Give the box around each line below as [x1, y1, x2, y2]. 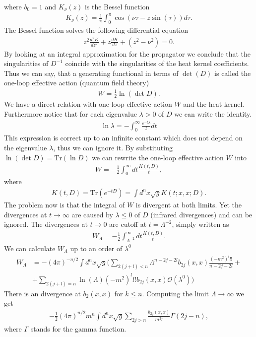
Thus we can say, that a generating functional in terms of [4, 67, 179, 78]
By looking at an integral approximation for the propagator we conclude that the [4, 48, 251, 59]
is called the [214, 67, 251, 78]
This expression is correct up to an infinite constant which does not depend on [4, 133, 243, 143]
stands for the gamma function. [30, 323, 127, 334]
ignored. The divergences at [4, 219, 88, 229]
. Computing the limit [142, 288, 209, 298]
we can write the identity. [174, 108, 252, 119]
